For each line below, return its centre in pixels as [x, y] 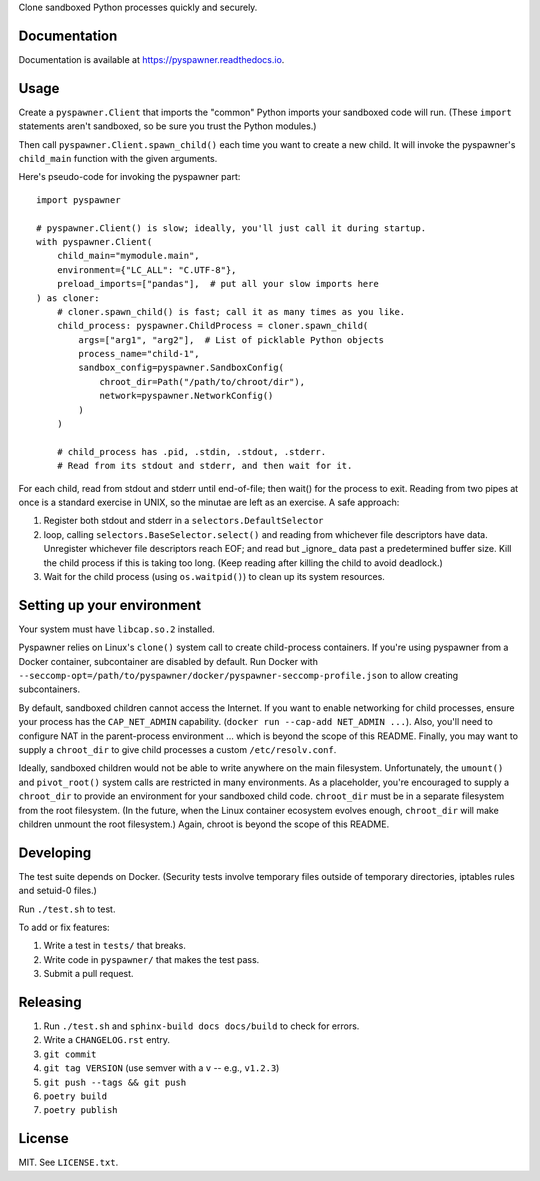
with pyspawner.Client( [94, 241]
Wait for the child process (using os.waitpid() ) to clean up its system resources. [214, 576]
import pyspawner [78, 199]
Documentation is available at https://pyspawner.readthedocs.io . [151, 59]
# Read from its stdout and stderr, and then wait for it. [204, 466]
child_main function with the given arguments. [118, 158]
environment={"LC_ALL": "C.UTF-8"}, [146, 269]
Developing [55, 852]
